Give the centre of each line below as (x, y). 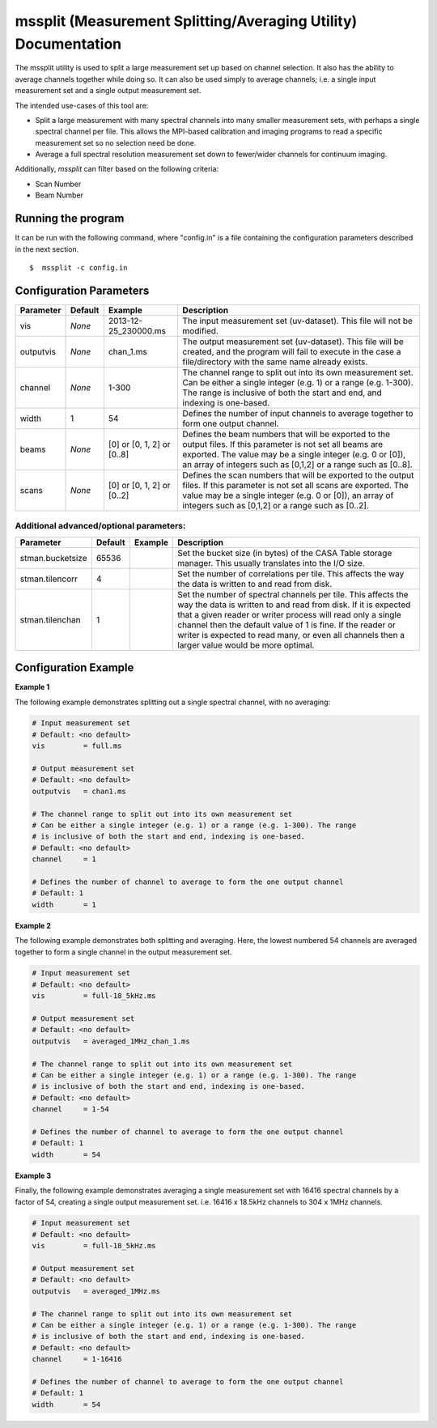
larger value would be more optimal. (246, 645)
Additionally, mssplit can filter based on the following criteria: (117, 169)
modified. (200, 330)
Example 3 (33, 1175)
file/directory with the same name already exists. (275, 362)
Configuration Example (74, 668)
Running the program (70, 219)
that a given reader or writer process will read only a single (290, 614)
